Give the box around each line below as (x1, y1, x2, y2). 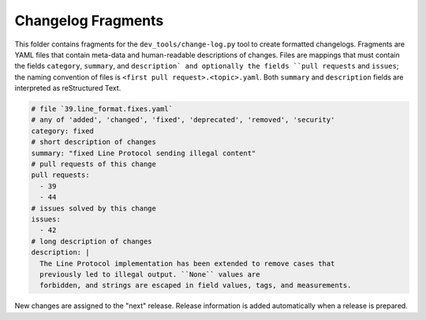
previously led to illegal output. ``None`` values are (39, 270, 260, 279)
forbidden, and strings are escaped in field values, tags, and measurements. (39, 281, 352, 290)
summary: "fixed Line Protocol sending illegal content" (31, 148, 256, 158)
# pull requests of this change (31, 160, 157, 169)
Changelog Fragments (14, 12, 164, 29)
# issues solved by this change (31, 203, 157, 213)
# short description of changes (31, 138, 157, 147)
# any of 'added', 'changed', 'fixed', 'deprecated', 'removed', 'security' (31, 115, 335, 125)
